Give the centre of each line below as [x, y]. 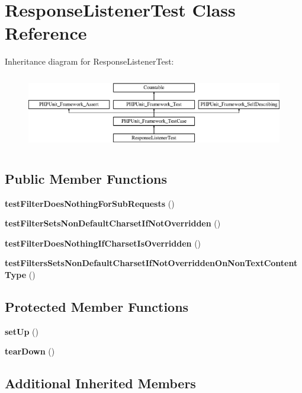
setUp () [22, 331]
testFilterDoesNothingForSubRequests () [90, 203]
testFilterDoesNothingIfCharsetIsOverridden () [103, 243]
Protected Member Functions [97, 306]
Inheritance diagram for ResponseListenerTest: [89, 61]
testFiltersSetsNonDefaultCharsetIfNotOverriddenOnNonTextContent [151, 263]
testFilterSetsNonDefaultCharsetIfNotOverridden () [113, 223]
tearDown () [30, 351]
